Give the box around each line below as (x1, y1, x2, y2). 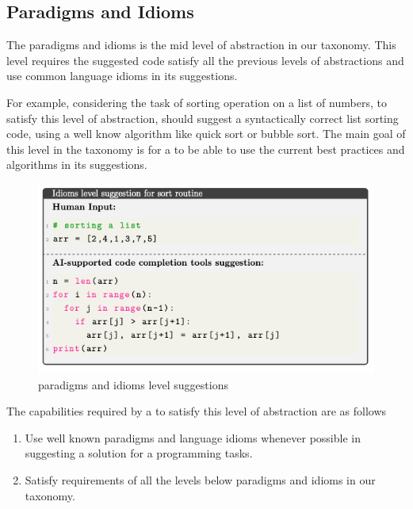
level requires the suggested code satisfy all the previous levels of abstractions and (6, 52, 404, 68)
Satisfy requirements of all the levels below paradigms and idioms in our (25, 471, 376, 488)
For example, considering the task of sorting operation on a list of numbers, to (6, 94, 387, 110)
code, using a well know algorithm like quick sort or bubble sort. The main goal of (6, 125, 406, 142)
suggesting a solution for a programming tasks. (25, 445, 253, 461)
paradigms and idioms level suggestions (38, 376, 228, 392)
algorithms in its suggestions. (6, 156, 147, 173)
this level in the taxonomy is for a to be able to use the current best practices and (6, 140, 405, 157)
